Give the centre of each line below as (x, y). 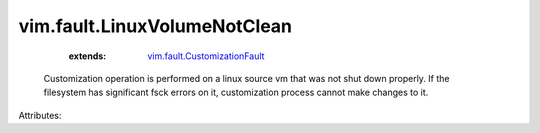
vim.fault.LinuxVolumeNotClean (155, 26)
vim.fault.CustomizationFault (206, 56)
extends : (87, 56)
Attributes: (40, 115)
